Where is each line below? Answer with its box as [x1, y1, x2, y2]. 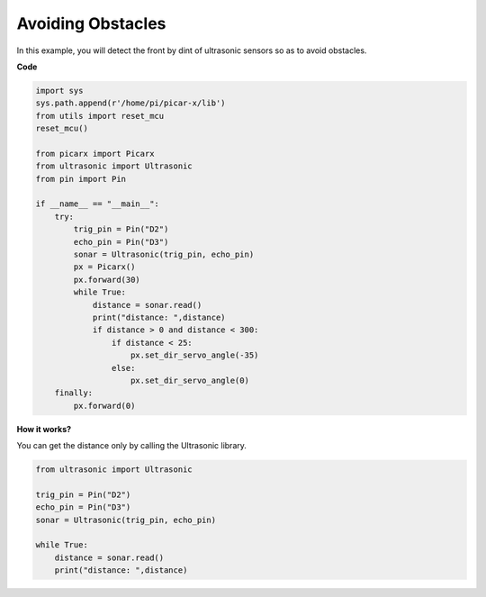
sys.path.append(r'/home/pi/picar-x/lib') [35, 98, 226, 108]
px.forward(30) [73, 275, 141, 285]
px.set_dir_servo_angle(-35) [130, 350, 259, 360]
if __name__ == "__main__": [35, 199, 159, 209]
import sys [35, 86, 84, 95]
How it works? [16, 423, 72, 434]
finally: [54, 388, 94, 398]
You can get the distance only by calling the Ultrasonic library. [16, 440, 247, 451]
